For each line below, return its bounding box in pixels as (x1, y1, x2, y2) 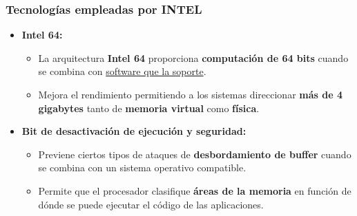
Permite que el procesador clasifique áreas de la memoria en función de (38, 183, 351, 197)
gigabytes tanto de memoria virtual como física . (38, 100, 260, 115)
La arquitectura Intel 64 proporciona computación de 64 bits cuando (38, 50, 349, 65)
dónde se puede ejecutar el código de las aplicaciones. (38, 197, 264, 211)
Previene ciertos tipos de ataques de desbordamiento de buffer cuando (38, 147, 351, 161)
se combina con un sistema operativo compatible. (38, 160, 247, 175)
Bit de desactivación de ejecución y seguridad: (21, 124, 247, 138)
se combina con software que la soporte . (38, 64, 206, 78)
